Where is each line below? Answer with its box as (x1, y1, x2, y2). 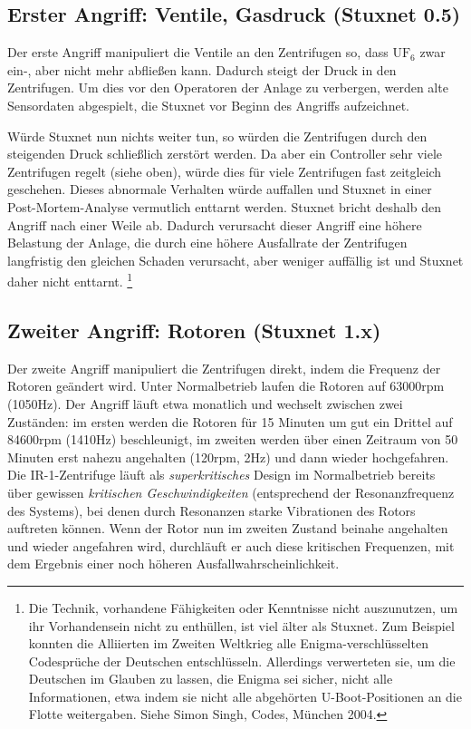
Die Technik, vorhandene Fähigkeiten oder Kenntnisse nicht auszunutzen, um (28, 598, 458, 617)
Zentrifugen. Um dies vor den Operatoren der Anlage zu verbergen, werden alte (7, 78, 448, 97)
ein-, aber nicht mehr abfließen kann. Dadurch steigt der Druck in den (7, 60, 397, 79)
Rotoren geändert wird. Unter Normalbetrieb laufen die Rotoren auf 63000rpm (7, 376, 445, 395)
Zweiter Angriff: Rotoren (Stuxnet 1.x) (7, 316, 381, 344)
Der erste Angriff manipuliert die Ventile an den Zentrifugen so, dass (7, 43, 389, 62)
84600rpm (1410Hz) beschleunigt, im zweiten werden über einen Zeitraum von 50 (7, 430, 458, 449)
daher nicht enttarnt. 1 (7, 269, 133, 290)
